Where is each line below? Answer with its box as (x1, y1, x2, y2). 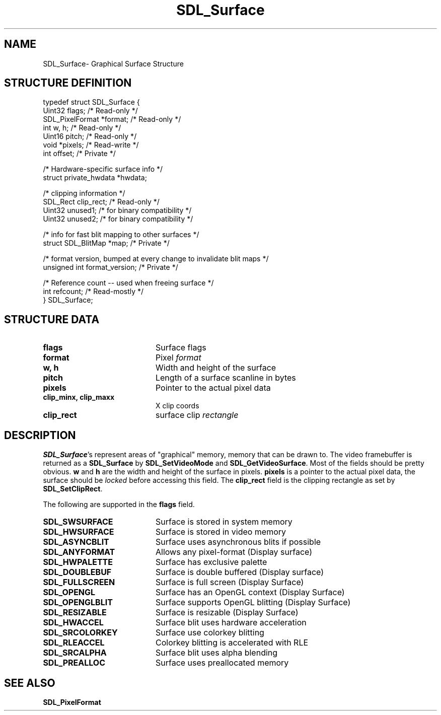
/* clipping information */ (43, 189, 125, 198)
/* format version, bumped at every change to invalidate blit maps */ (43, 254, 269, 263)
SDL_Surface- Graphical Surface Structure (43, 59, 184, 68)
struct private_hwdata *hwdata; (43, 173, 147, 182)
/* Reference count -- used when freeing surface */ (43, 278, 214, 288)
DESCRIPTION (4, 428, 76, 442)
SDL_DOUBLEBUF (43, 567, 112, 578)
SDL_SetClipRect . (43, 484, 103, 493)
